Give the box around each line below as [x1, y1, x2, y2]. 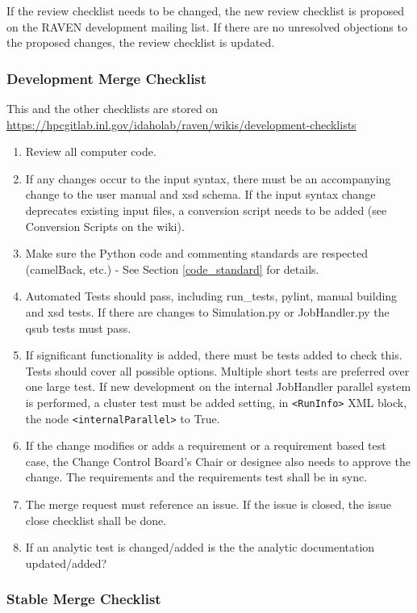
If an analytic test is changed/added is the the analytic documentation [25, 539, 375, 556]
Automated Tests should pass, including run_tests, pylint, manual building [25, 288, 398, 304]
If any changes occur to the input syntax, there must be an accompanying [25, 170, 391, 187]
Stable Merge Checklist [6, 589, 161, 609]
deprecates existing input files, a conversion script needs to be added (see [25, 201, 387, 218]
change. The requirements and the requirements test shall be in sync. [25, 468, 368, 485]
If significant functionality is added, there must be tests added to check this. [25, 346, 402, 363]
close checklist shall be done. [25, 511, 167, 528]
